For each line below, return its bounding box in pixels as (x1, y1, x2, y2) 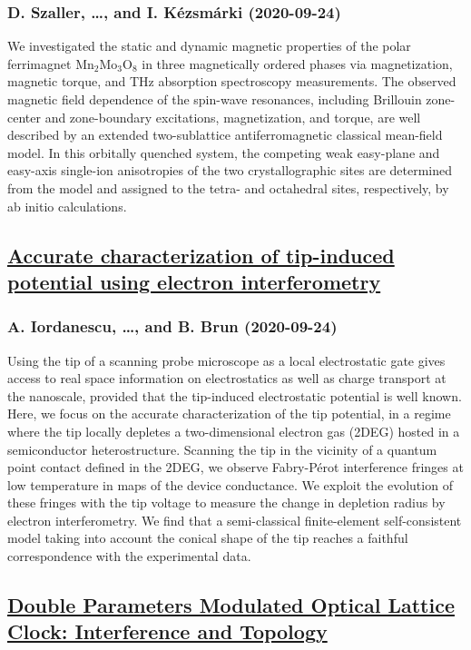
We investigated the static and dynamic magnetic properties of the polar (7, 36, 411, 55)
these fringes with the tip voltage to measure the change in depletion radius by (7, 493, 446, 512)
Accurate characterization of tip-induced (7, 241, 395, 269)
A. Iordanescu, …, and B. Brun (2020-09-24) (7, 315, 338, 338)
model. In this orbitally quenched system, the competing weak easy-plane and (7, 143, 440, 162)
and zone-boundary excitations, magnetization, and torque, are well (44, 107, 421, 126)
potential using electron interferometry (7, 267, 381, 295)
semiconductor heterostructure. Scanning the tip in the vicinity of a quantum (7, 439, 437, 458)
